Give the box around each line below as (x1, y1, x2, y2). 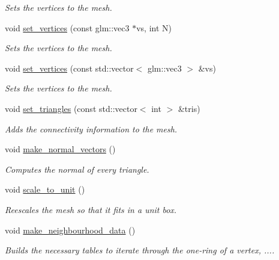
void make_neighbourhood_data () (5, 223, 136, 236)
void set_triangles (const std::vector (5, 102, 137, 114)
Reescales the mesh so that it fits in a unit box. (5, 203, 177, 215)
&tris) (178, 102, 200, 114)
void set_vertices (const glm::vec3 (5, 21, 130, 34)
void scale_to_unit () (5, 183, 85, 196)
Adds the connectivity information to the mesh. (5, 122, 178, 135)
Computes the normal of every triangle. (5, 162, 149, 175)
